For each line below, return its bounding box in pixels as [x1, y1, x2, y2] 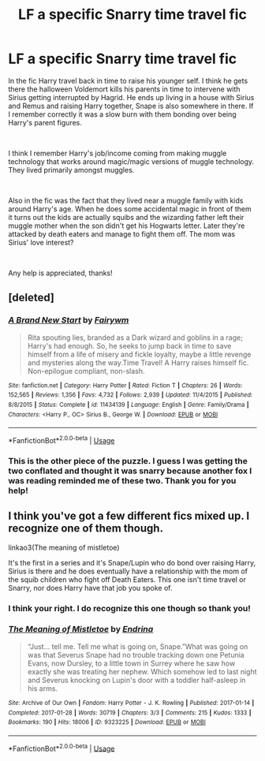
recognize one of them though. [8, 522, 164, 535]
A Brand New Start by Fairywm [8, 315, 129, 326]
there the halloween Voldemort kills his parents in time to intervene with [8, 84, 241, 94]
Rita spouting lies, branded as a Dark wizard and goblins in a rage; [27, 333, 243, 342]
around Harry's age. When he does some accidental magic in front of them [8, 203, 252, 214]
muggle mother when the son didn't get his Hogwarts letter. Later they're [8, 221, 245, 230]
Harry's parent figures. [8, 118, 83, 127]
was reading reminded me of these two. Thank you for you [8, 475, 237, 486]
